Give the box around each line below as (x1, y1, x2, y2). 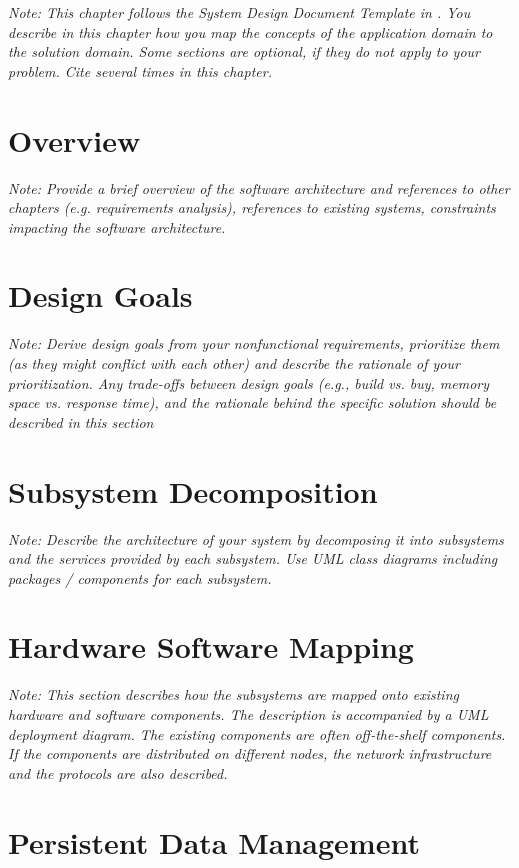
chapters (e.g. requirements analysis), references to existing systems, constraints (8, 197, 496, 218)
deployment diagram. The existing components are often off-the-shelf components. (8, 723, 506, 744)
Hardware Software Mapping (8, 626, 414, 667)
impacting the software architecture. (8, 216, 226, 237)
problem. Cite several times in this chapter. (8, 60, 272, 81)
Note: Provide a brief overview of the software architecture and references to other (8, 177, 510, 198)
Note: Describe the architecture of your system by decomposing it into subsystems (8, 528, 504, 549)
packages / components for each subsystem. (8, 567, 272, 588)
